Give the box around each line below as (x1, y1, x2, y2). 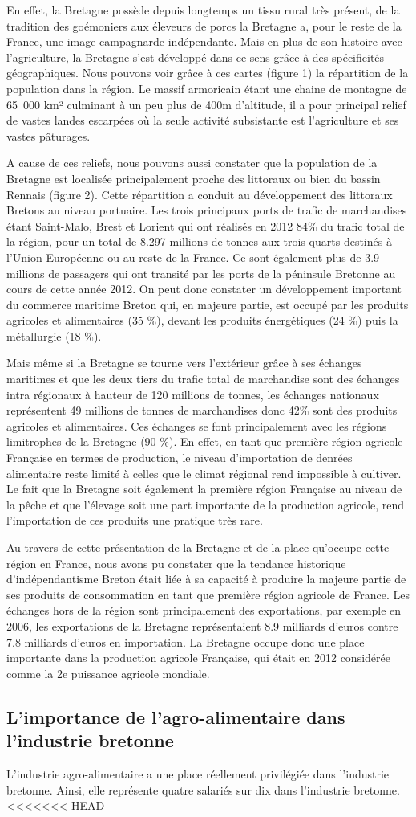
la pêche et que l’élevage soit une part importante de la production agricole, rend (6, 496, 405, 513)
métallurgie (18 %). (6, 327, 102, 344)
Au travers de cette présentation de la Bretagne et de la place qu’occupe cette (6, 539, 390, 555)
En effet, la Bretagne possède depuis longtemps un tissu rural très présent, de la (6, 2, 400, 18)
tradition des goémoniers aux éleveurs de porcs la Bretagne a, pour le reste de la (6, 17, 402, 34)
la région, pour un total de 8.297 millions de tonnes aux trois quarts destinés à (6, 233, 392, 250)
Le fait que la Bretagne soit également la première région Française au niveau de (6, 480, 402, 497)
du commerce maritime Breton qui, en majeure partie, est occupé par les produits (6, 296, 409, 313)
